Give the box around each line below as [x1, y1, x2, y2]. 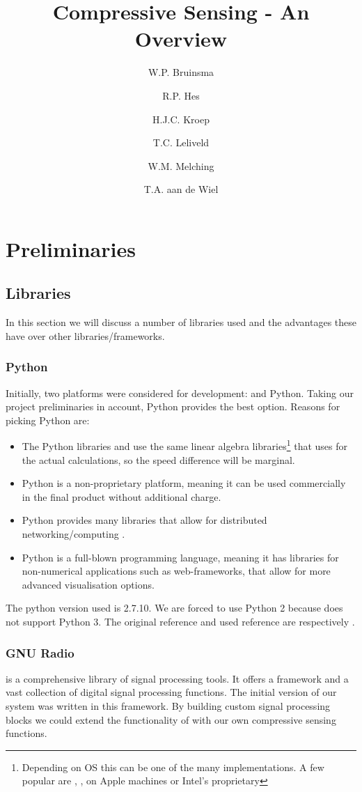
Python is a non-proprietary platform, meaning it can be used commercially [22, 476, 346, 490]
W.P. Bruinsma [148, 65, 214, 79]
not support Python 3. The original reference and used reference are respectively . [6, 614, 355, 629]
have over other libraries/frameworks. [6, 328, 165, 343]
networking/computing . [22, 527, 125, 541]
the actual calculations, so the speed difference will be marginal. [22, 452, 295, 467]
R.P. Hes [162, 88, 200, 102]
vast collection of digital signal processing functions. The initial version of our [6, 685, 337, 699]
